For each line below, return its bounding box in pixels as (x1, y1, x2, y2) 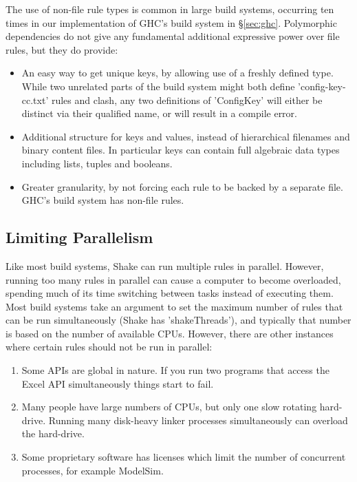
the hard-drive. (21, 426, 85, 441)
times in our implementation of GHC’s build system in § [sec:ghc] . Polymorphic (6, 15, 337, 30)
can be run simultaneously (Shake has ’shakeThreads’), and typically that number (6, 313, 351, 327)
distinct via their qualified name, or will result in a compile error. (21, 106, 297, 120)
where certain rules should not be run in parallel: (6, 339, 213, 354)
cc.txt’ (21, 92, 49, 107)
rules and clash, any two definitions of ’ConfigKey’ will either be (51, 92, 323, 107)
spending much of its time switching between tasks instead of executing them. (6, 286, 334, 300)
